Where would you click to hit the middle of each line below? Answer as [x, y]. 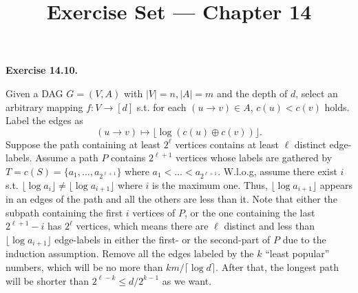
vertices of [154, 212]
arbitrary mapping [44, 107]
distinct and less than [270, 226]
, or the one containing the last [250, 212]
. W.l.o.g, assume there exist [277, 171]
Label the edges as [44, 120]
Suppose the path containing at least [83, 144]
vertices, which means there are [142, 226]
